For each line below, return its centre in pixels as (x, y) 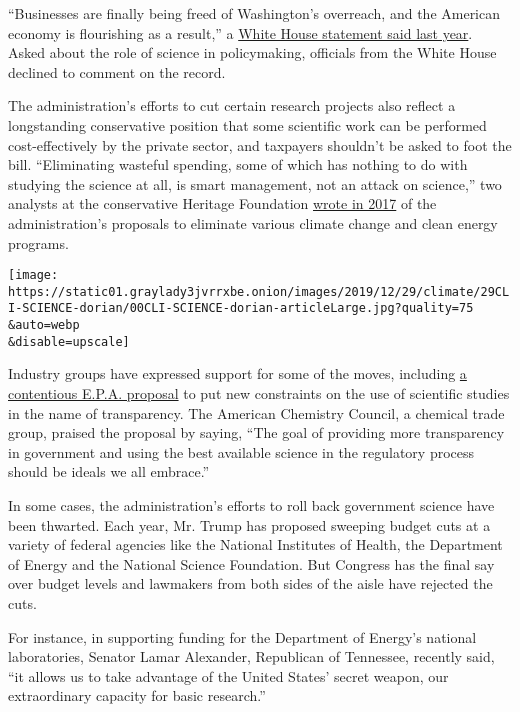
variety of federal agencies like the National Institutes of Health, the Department (255, 544)
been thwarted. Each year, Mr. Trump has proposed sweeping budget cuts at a (249, 524)
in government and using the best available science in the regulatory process (241, 451)
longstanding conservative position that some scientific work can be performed (247, 124)
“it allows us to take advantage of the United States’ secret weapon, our (228, 675)
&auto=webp (44, 325)
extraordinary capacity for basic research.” (137, 695)
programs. (38, 242)
